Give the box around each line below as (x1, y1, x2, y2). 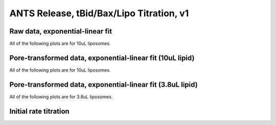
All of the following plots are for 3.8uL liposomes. (9, 93, 113, 100)
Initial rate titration (9, 107, 70, 115)
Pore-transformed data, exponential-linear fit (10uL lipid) (9, 53, 195, 62)
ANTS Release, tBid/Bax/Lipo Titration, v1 (9, 8, 189, 19)
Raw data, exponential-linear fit (9, 27, 112, 36)
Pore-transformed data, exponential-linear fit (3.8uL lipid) (9, 80, 198, 89)
